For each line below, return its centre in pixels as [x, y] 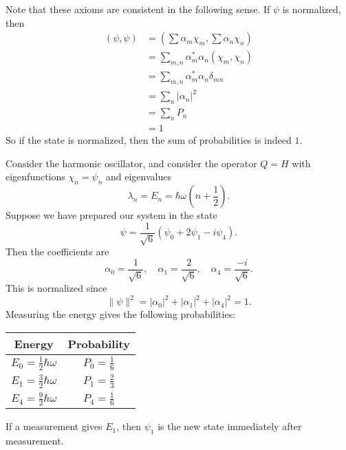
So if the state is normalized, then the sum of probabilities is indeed [149, 140]
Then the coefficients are [57, 251]
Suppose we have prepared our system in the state [111, 215]
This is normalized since [56, 288]
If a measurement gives [54, 426]
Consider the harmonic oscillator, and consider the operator [131, 163]
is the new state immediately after [230, 426]
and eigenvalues [139, 176]
